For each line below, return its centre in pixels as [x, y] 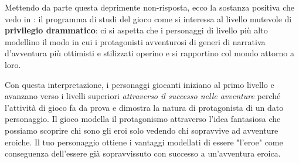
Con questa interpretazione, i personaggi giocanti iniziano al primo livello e [140, 84]
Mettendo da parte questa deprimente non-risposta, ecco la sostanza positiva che [150, 7]
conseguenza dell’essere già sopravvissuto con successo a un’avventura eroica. [143, 153]
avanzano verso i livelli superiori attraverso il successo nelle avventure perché [143, 96]
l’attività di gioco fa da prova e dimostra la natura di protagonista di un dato [144, 107]
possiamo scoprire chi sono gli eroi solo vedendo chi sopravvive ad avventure [142, 130]
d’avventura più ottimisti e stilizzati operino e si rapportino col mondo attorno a [149, 53]
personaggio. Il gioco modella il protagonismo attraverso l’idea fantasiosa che [143, 119]
